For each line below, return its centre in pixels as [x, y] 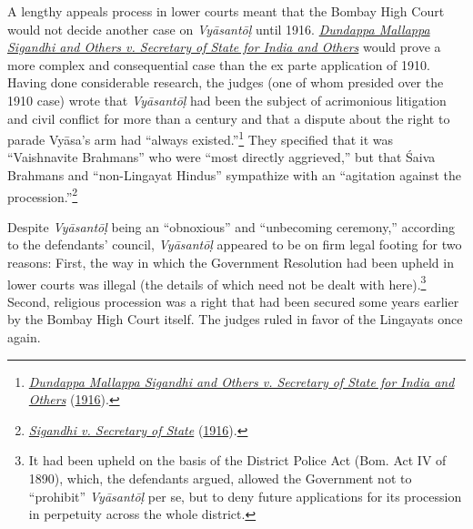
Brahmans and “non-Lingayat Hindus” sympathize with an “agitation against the [234, 175]
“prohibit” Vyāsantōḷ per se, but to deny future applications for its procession [245, 496]
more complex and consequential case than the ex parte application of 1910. [219, 64]
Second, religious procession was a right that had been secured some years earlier [233, 301]
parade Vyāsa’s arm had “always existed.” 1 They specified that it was [201, 138]
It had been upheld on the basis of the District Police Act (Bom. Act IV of [237, 460]
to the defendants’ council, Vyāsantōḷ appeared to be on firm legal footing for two [235, 244]
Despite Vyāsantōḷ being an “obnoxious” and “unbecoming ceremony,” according [231, 226]
